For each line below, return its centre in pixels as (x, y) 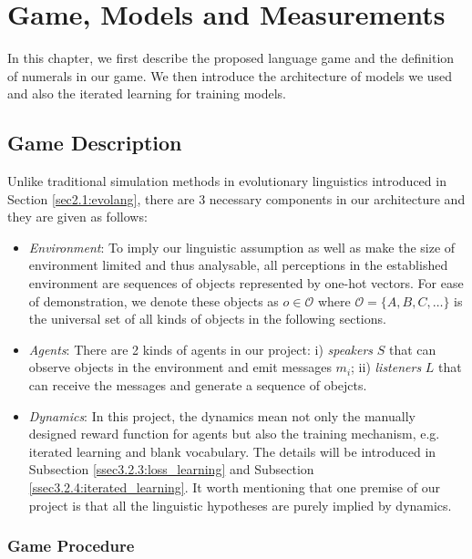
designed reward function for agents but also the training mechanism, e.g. (234, 434)
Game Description (95, 143)
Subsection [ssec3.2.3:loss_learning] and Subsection (171, 469)
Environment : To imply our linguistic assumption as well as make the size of (242, 247)
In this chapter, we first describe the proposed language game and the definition (231, 58)
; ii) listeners (386, 367)
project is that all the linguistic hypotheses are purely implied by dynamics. (240, 505)
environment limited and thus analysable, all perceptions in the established (238, 265)
